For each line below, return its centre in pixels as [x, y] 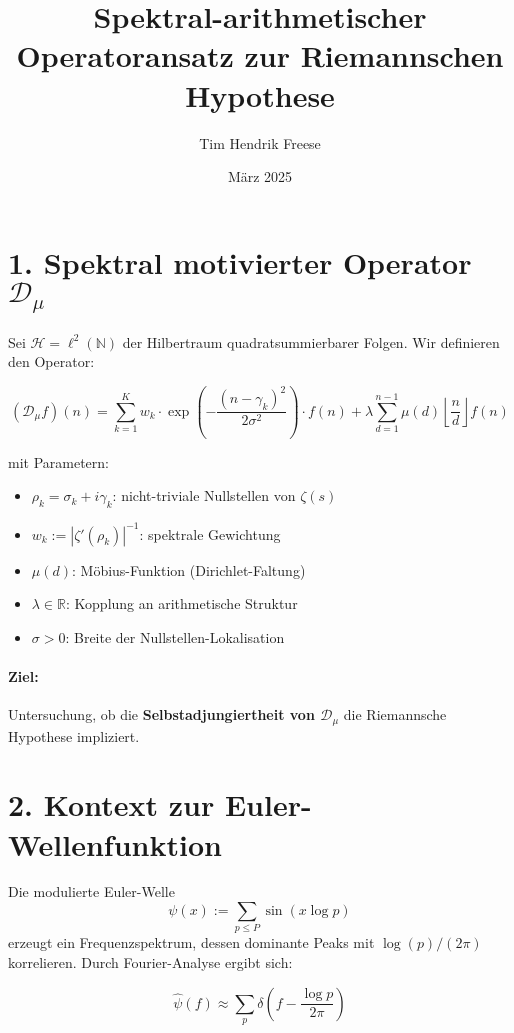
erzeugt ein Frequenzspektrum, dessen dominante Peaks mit [191, 942]
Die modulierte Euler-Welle [91, 891]
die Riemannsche [395, 714]
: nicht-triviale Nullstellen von [204, 495]
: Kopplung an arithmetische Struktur [182, 603]
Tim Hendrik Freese [260, 142]
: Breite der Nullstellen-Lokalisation [175, 636]
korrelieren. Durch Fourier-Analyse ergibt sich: [150, 962]
